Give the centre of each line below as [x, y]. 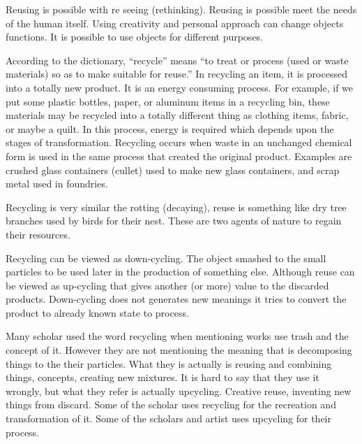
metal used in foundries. [57, 184]
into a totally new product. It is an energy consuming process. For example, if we [180, 87]
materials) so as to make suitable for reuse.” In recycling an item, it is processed [176, 74]
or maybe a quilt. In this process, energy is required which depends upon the [170, 128]
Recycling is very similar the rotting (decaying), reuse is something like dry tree [176, 207]
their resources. [38, 234]
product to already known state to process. [97, 312]
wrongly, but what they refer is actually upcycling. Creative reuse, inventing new [179, 391]
